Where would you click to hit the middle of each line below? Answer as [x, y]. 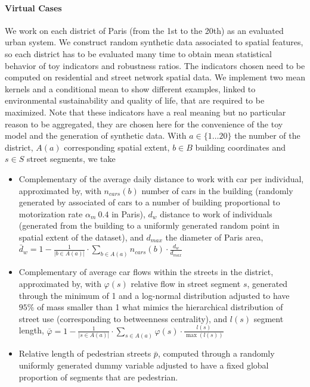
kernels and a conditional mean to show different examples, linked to [130, 88]
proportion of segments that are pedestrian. [98, 377]
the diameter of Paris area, [214, 237]
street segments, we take [71, 159]
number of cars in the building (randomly [217, 190]
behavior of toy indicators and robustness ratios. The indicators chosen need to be [155, 65]
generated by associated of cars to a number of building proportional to [149, 202]
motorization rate [51, 213]
